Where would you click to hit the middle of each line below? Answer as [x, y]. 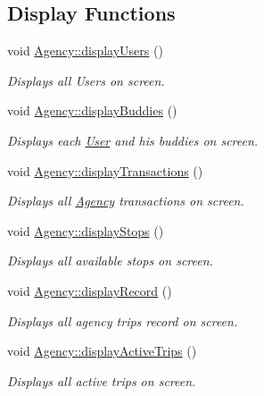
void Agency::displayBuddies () [92, 110]
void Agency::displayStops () [86, 230]
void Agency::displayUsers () [85, 51]
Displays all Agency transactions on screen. [126, 201]
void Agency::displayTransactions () [105, 170]
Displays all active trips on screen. [102, 380]
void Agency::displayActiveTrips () [102, 351]
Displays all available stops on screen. [110, 261]
